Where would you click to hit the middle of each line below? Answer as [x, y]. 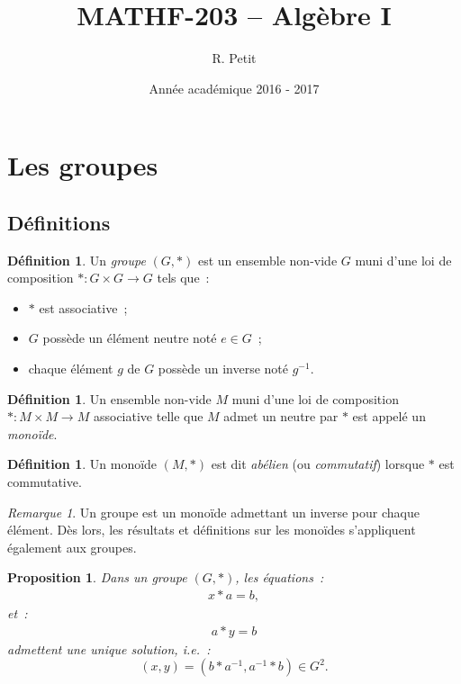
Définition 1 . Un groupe [77, 260]
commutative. [45, 482]
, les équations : [280, 577]
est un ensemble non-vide [267, 260]
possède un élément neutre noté [130, 338]
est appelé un [389, 416]
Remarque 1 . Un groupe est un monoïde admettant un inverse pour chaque [213, 512]
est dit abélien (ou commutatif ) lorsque [318, 464]
